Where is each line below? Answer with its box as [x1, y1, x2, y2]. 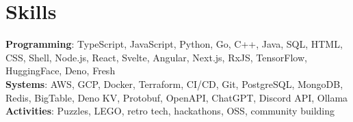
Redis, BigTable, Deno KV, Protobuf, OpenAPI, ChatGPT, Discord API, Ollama [5, 90, 348, 104]
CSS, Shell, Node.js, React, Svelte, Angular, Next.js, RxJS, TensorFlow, [5, 50, 307, 64]
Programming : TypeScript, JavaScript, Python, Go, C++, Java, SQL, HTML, [5, 37, 343, 51]
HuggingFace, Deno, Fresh [5, 63, 116, 78]
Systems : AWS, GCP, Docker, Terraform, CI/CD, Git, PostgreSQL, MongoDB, [5, 76, 343, 91]
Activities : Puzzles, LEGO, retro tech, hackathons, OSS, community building [5, 104, 335, 118]
